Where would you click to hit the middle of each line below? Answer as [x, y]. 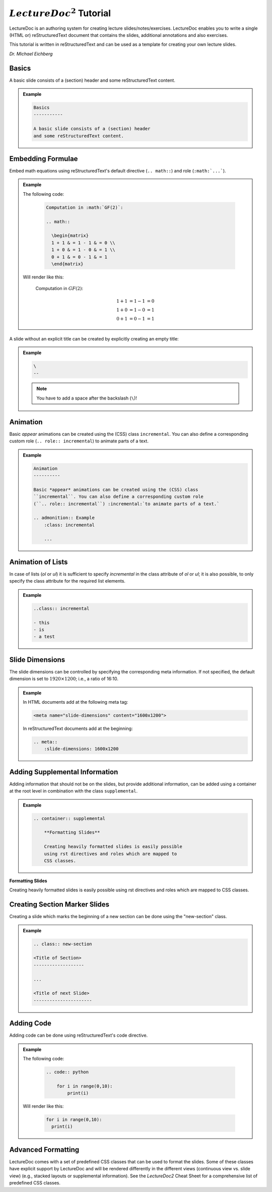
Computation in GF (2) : [59, 289]
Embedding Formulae [44, 159]
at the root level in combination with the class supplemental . [74, 791]
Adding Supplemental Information [64, 772]
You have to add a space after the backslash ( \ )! [87, 398]
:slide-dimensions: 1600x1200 [81, 749]
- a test [44, 637]
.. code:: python [67, 1072]
